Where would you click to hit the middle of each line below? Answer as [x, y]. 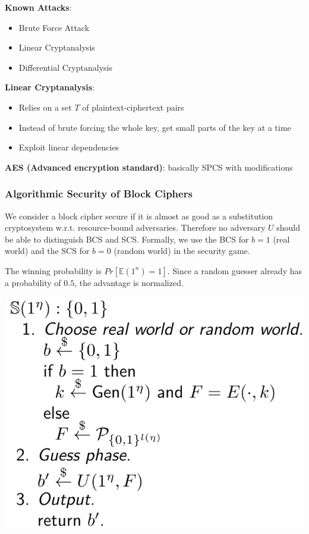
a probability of [33, 282]
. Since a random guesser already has [234, 270]
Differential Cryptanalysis [65, 67]
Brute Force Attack [54, 27]
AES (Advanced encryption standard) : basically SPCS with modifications [149, 167]
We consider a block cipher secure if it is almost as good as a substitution [139, 216]
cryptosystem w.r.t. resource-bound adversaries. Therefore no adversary [135, 227]
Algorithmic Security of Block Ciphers [99, 194]
